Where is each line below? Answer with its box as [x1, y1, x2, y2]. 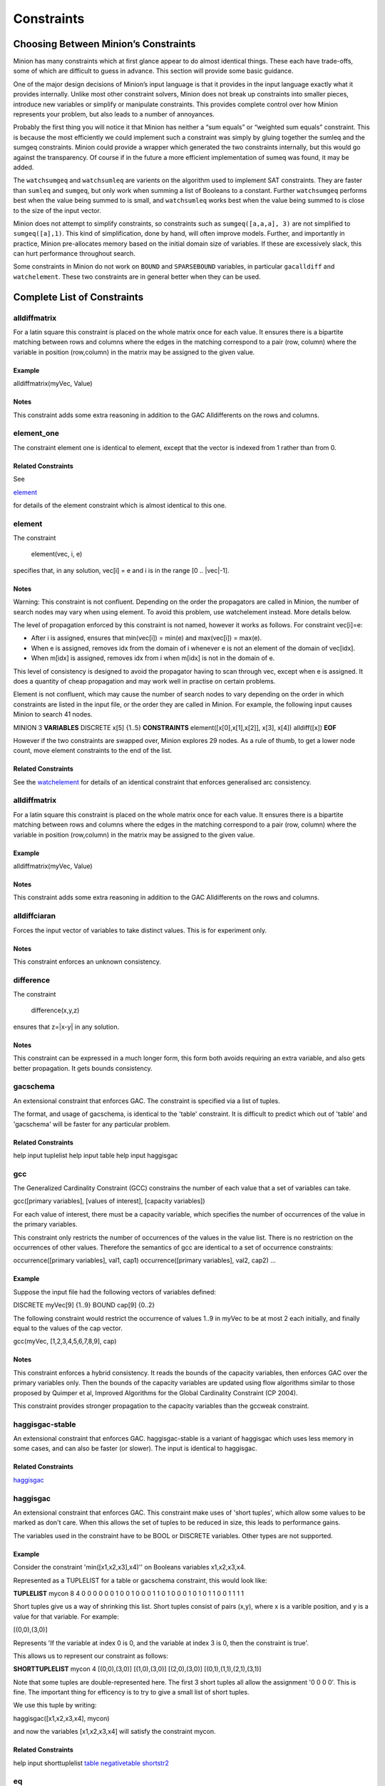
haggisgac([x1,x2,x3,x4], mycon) [13, 1714, 110, 1722]
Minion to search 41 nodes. [13, 710, 93, 719]
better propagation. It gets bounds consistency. [13, 1064, 153, 1072]
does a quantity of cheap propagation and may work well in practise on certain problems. [13, 677, 276, 685]
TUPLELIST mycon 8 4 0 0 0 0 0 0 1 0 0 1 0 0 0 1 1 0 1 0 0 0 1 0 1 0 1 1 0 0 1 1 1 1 [13, 1589, 245, 1597]
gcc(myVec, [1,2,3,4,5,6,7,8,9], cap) [13, 1337, 117, 1346]
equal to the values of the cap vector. [13, 1324, 123, 1332]
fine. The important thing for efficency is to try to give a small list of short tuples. [13, 1688, 250, 1697]
